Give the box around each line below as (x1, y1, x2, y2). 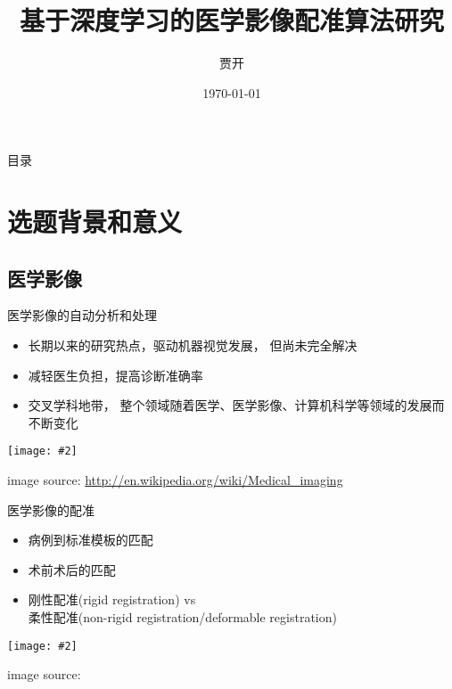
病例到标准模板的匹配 (28, 530, 153, 549)
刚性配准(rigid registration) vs (28, 590, 196, 609)
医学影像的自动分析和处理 (7, 306, 157, 324)
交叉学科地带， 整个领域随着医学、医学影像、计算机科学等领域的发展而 (28, 396, 445, 414)
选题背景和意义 (7, 203, 183, 240)
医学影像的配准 (7, 500, 95, 519)
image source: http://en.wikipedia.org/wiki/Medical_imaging (7, 471, 343, 489)
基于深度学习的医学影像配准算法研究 (19, 2, 444, 38)
